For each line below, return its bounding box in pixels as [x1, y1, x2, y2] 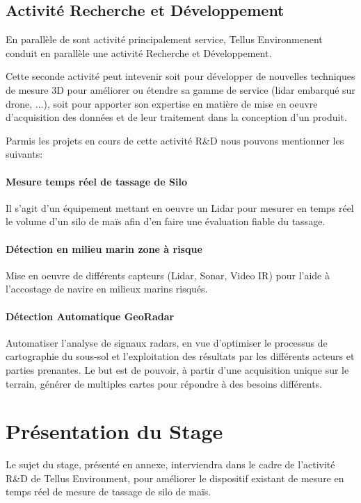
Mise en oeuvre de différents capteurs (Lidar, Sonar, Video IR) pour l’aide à [6, 267, 330, 282]
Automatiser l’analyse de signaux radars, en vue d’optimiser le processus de [6, 335, 328, 349]
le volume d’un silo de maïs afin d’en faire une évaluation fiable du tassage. [6, 214, 326, 229]
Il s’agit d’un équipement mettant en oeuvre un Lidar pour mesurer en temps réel [6, 200, 354, 215]
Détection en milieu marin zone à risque [6, 241, 202, 256]
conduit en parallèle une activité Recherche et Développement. [6, 45, 272, 60]
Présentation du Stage [6, 417, 223, 445]
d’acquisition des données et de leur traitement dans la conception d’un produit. [6, 110, 347, 124]
